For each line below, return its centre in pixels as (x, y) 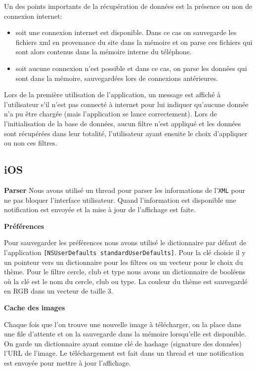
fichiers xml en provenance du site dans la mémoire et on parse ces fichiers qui (134, 42)
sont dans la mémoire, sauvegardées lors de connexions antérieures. (117, 78)
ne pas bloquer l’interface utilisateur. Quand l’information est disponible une (120, 200)
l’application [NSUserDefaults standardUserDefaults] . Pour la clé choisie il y (125, 252)
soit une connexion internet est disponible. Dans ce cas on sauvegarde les (126, 32)
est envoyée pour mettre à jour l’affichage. (67, 362)
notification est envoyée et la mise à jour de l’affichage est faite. (100, 209)
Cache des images (35, 307)
